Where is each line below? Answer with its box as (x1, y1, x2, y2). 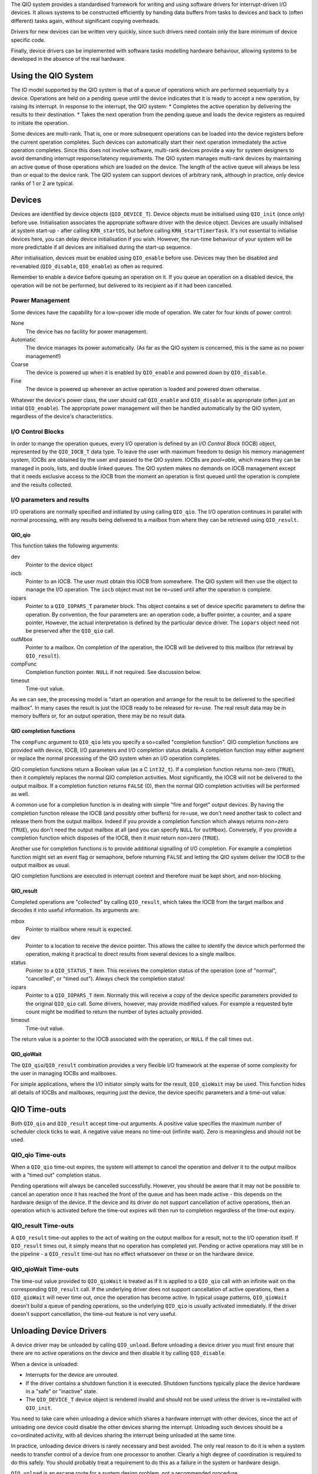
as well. (11, 790, 29, 797)
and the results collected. (11, 481, 73, 488)
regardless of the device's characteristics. (11, 413, 113, 420)
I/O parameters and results (11, 496, 90, 504)
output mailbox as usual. (11, 861, 71, 869)
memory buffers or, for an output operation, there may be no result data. (11, 712, 187, 719)
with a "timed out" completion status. (11, 1171, 101, 1179)
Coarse (11, 361, 29, 368)
